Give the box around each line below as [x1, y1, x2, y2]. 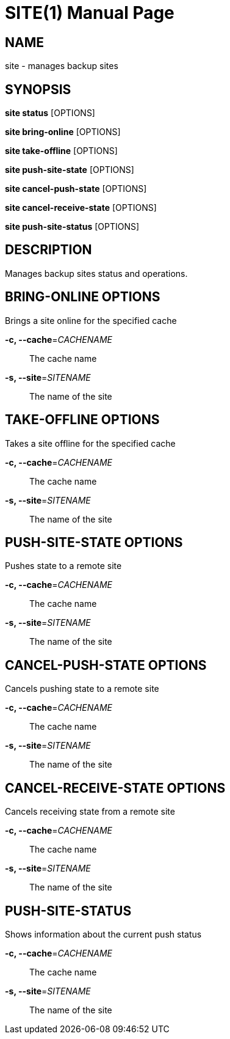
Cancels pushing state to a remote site [5, 683, 159, 694]
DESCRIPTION [5, 242, 92, 258]
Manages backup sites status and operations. [5, 268, 188, 279]
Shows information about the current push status [5, 928, 202, 939]
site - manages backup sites [5, 61, 118, 72]
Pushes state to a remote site [5, 560, 122, 571]
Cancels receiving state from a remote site [5, 806, 175, 817]
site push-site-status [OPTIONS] [5, 221, 140, 232]
